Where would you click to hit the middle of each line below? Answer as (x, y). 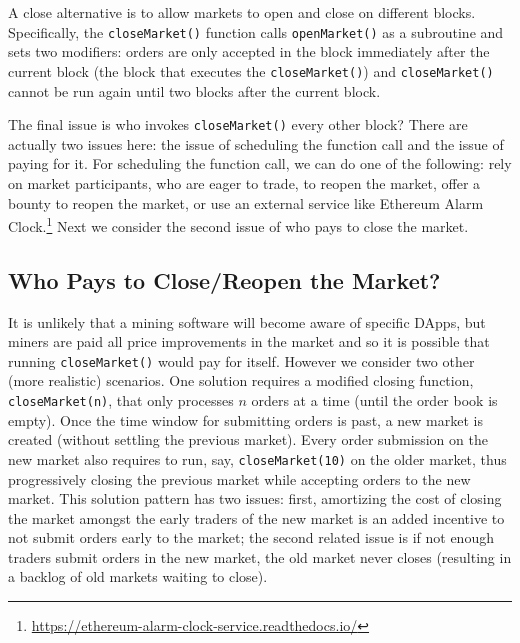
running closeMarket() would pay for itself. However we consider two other (241, 360)
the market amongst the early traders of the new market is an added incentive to (256, 517)
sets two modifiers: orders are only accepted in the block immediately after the (249, 51)
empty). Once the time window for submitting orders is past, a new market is (245, 419)
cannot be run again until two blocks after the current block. (194, 90)
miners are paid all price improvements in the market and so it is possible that (249, 341)
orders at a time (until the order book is (374, 400)
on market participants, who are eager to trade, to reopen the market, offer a (244, 182)
